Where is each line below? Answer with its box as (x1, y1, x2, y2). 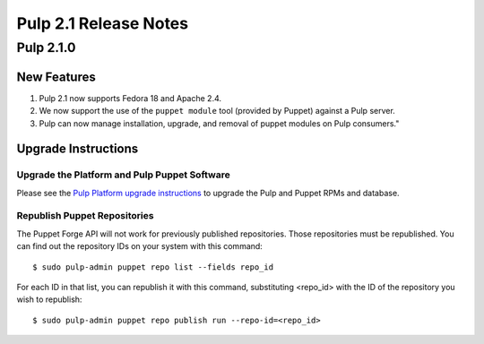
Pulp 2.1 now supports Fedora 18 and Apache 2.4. (39, 92, 222, 103)
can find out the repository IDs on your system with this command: (16, 241, 264, 252)
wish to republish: (16, 294, 82, 305)
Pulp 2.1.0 (16, 39, 76, 56)
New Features (16, 69, 96, 84)
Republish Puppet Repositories (16, 210, 154, 222)
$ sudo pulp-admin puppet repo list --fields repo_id (32, 262, 273, 272)
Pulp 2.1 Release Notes (16, 13, 188, 33)
